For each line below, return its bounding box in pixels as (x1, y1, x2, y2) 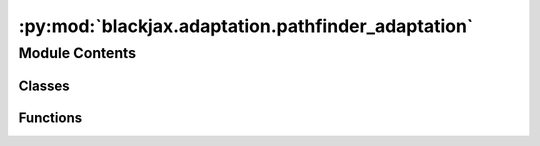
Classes (18, 77, 70, 94)
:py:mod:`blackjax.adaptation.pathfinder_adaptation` (18, 15, 474, 37)
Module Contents (18, 44, 137, 62)
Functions (18, 109, 83, 126)
